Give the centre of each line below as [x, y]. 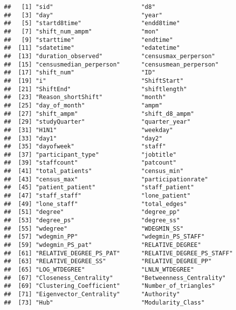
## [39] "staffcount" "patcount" [90, 163]
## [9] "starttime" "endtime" [88, 40]
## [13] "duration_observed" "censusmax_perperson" [110, 56]
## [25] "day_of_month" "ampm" [83, 105]
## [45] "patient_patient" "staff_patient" [99, 188]
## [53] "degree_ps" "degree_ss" [92, 221]
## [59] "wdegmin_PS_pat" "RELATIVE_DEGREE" [103, 245]
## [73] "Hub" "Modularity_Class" [104, 302]
